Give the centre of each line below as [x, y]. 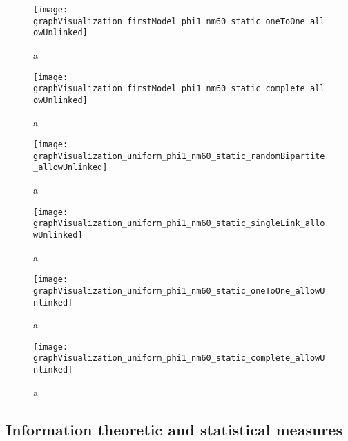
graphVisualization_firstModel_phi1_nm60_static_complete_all [179, 89]
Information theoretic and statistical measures [174, 429]
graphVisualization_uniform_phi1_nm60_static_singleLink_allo [179, 224]
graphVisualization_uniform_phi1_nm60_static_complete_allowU [179, 358]
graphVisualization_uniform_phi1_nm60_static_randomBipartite [179, 156]
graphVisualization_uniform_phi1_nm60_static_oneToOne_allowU [179, 291]
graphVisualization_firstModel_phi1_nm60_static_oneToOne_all [179, 21]
